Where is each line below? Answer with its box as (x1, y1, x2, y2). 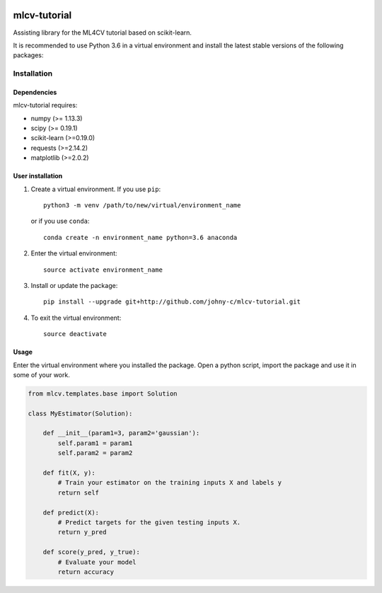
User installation (13, 172, 63, 180)
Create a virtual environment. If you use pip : (30, 185, 161, 193)
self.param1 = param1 (57, 439, 133, 447)
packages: (13, 51, 44, 59)
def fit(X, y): (42, 469, 95, 477)
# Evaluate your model (57, 558, 137, 566)
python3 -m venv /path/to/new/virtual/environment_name (43, 201, 241, 209)
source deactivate (43, 330, 108, 338)
